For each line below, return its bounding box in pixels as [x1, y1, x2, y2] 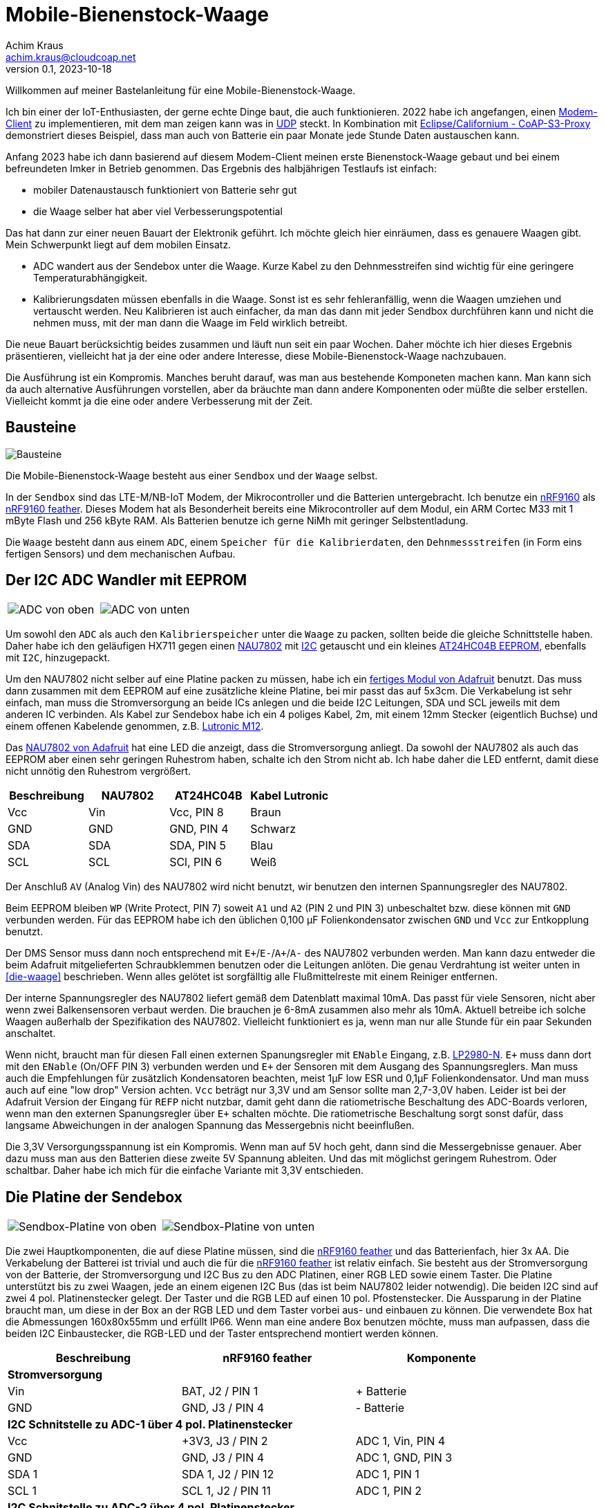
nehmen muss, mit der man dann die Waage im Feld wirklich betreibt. [33, 316, 348, 329]
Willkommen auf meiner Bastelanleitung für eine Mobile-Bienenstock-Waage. [6, 84, 356, 96]
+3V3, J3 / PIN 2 [181, 1434, 268, 1449]
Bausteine [6, 419, 77, 436]
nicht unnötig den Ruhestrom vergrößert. [6, 765, 191, 778]
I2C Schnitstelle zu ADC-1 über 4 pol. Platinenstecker [8, 1417, 293, 1432]
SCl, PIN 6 [169, 855, 223, 870]
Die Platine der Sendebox [6, 1188, 182, 1206]
